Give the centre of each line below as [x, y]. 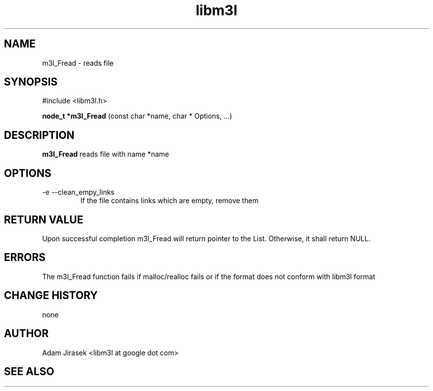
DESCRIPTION [39, 135]
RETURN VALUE [44, 219]
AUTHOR [26, 334]
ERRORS [25, 258]
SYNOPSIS [31, 82]
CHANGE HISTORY [51, 296]
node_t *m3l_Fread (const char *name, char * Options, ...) [137, 116]
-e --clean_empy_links [78, 192]
